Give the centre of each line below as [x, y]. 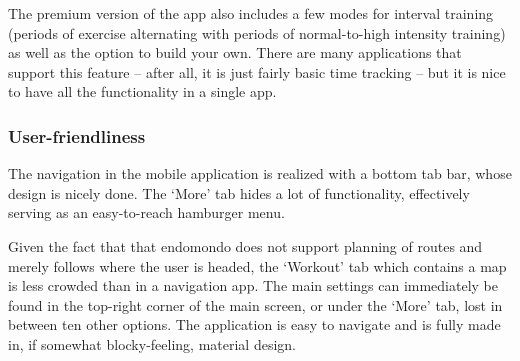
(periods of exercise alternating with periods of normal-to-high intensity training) [257, 32]
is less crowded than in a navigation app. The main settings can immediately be [253, 285]
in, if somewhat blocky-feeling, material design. [152, 343]
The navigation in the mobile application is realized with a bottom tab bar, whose [260, 173]
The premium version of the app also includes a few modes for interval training [251, 13]
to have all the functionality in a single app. [142, 91]
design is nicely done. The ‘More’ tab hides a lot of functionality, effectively [239, 192]
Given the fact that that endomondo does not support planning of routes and [245, 245]
